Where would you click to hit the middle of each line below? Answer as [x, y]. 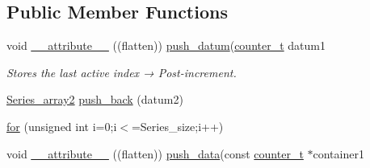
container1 [338, 153]
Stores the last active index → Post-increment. [122, 72]
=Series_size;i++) [177, 126]
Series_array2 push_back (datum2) [95, 99]
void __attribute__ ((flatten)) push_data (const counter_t [155, 153]
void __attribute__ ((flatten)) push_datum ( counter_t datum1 [166, 45]
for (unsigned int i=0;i [62, 126]
